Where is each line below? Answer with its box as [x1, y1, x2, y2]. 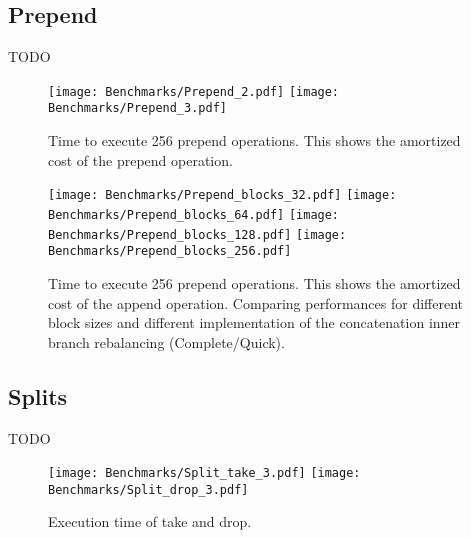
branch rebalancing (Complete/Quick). [48, 331, 285, 352]
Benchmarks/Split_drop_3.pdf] [48, 482, 249, 497]
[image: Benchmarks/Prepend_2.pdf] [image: [48, 84, 340, 99]
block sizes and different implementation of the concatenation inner [48, 312, 461, 333]
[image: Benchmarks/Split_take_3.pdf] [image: [48, 466, 361, 481]
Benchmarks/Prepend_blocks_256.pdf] [48, 244, 292, 259]
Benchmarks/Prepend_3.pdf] [48, 101, 227, 116]
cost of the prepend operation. [48, 149, 233, 170]
